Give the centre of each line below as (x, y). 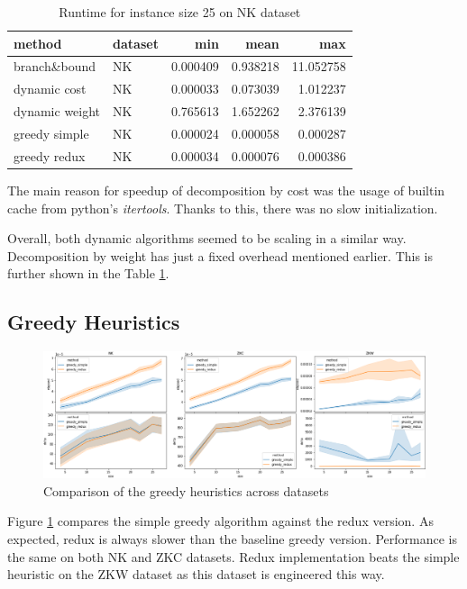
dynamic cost (50, 89)
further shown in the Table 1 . (88, 273)
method (38, 43)
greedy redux (50, 155)
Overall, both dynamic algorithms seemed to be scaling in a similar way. (207, 238)
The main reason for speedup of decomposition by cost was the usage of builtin (226, 190)
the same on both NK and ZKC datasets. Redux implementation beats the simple (233, 556)
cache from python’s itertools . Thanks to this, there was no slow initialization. (223, 208)
